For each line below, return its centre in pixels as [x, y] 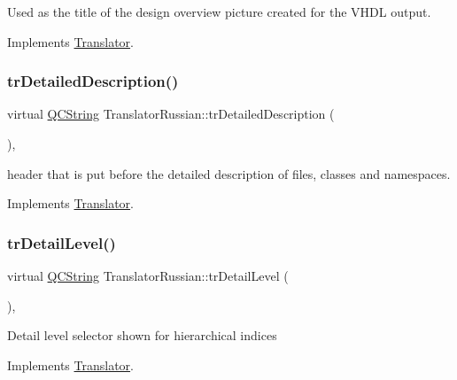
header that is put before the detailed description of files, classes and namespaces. [229, 173]
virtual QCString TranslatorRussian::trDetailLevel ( [148, 275]
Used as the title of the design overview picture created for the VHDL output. [219, 12]
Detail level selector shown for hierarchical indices [142, 335]
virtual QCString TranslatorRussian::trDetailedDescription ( [171, 114]
